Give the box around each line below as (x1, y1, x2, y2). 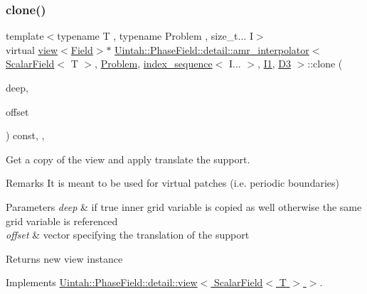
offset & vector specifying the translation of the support (6, 227, 250, 242)
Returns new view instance (6, 251, 123, 266)
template (6, 28, 44, 43)
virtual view (6, 42, 58, 57)
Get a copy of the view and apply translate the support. (6, 151, 250, 166)
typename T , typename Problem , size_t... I (57, 28, 253, 43)
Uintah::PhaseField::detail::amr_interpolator (115, 42, 309, 57)
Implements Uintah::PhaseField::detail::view (6, 275, 198, 290)
